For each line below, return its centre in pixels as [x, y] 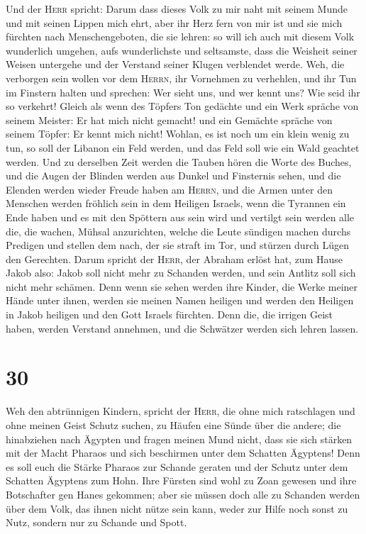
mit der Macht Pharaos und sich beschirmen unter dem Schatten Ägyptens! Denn [183, 453]
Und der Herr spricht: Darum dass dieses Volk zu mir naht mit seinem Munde [177, 9]
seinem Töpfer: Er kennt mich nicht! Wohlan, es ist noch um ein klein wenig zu [178, 134]
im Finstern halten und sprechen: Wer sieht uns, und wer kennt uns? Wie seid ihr [183, 92]
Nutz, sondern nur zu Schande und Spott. [96, 522]
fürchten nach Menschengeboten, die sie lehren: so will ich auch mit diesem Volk [180, 37]
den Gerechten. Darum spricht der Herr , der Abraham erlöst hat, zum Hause [174, 258]
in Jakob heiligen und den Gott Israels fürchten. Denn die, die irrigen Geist [170, 315]
